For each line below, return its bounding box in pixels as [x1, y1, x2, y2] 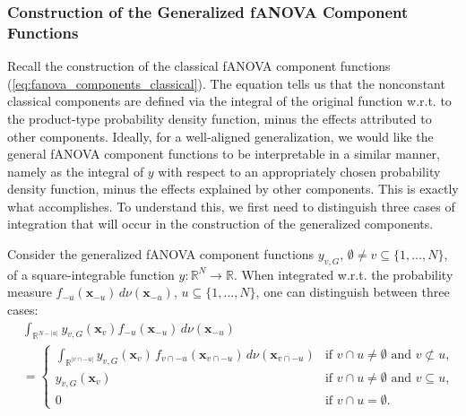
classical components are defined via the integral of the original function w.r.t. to [7, 91, 452, 110]
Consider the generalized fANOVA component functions [7, 245, 315, 264]
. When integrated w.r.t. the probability [233, 264, 453, 283]
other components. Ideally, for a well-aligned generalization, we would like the [7, 126, 434, 145]
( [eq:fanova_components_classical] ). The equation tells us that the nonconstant [7, 74, 445, 92]
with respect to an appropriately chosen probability [158, 161, 441, 180]
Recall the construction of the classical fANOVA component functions [7, 56, 391, 75]
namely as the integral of [7, 161, 144, 180]
